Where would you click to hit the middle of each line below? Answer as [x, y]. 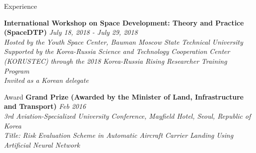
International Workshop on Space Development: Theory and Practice [124, 22]
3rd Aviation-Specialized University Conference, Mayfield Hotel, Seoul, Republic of [128, 115]
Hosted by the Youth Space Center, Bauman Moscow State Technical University [124, 41]
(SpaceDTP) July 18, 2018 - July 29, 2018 [71, 32]
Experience [21, 6]
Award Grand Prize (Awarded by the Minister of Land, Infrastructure [124, 96]
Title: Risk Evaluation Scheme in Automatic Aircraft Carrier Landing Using [119, 135]
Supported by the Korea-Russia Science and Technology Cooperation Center [117, 51]
